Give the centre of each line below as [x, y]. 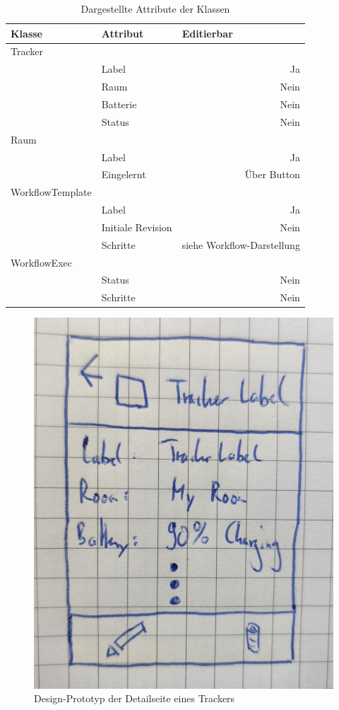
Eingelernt [124, 174]
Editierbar [207, 33]
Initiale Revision [137, 227]
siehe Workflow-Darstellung [241, 244]
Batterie [119, 104]
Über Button [272, 174]
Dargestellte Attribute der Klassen [155, 8]
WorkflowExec [41, 262]
